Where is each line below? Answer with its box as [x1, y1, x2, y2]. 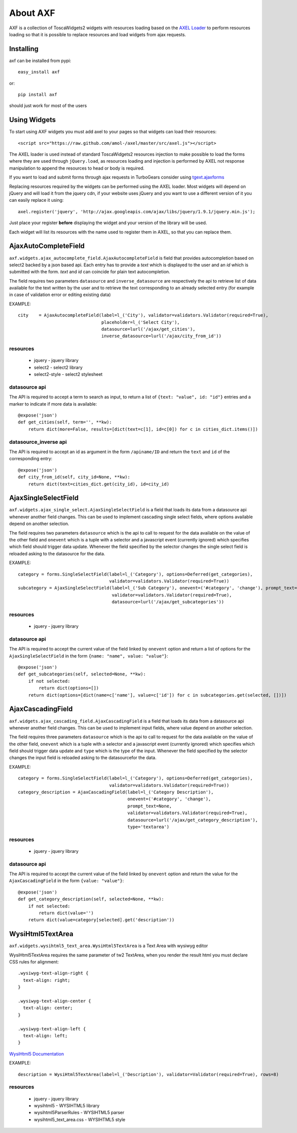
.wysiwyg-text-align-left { [18, 1026, 86, 1031]
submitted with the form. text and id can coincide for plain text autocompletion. [9, 269, 170, 275]
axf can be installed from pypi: [9, 58, 71, 63]
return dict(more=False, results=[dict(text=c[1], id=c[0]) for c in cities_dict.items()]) [28, 426, 258, 432]
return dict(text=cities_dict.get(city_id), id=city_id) [28, 481, 169, 487]
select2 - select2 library [34, 364, 83, 370]
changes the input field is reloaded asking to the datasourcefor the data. [9, 755, 157, 761]
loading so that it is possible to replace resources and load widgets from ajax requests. [9, 31, 186, 37]
